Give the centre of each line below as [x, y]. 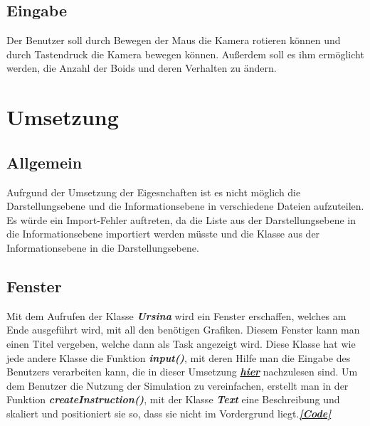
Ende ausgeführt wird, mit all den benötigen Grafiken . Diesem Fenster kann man [183, 330]
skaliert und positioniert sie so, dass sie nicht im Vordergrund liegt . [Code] [169, 413]
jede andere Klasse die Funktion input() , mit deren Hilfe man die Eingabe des [179, 357]
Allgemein [44, 162]
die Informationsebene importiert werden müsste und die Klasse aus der [163, 234]
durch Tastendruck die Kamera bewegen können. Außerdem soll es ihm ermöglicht [185, 54]
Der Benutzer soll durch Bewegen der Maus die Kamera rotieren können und [174, 40]
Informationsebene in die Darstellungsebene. [103, 247]
